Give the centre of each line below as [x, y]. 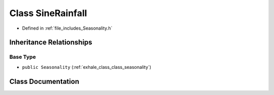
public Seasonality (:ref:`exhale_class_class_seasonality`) [87, 67]
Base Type [23, 57]
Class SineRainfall [48, 13]
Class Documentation [44, 81]
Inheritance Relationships [51, 42]
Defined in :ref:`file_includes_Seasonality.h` [67, 28]
